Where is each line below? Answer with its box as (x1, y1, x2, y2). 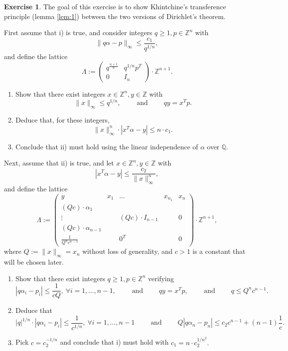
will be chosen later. (4, 257, 64, 267)
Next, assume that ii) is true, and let (4, 158, 114, 168)
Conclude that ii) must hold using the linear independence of (15, 141, 198, 151)
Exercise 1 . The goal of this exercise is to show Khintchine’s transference (4, 1, 226, 11)
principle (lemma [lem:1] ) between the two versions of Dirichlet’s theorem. (4, 11, 226, 21)
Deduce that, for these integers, (15, 115, 110, 125)
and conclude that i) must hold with (60, 337, 169, 347)
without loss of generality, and (82, 246, 173, 256)
